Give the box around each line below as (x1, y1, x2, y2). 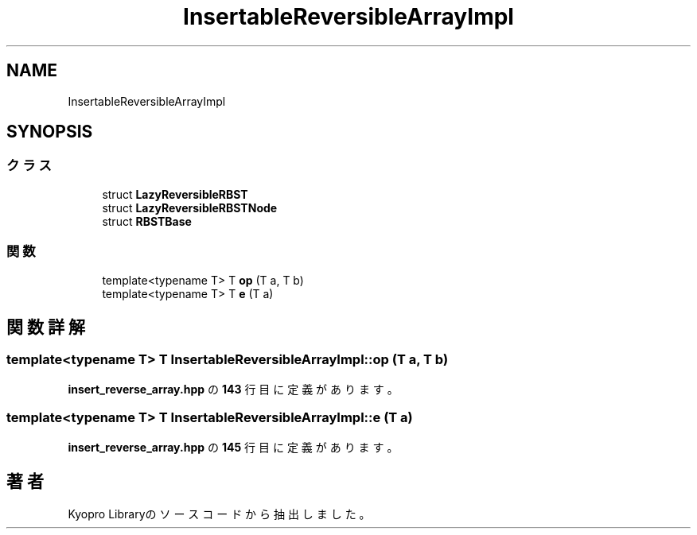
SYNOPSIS (6, 122, 93, 142)
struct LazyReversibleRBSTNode (102, 200, 278, 215)
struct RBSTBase (102, 214, 192, 228)
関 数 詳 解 (6, 316, 85, 337)
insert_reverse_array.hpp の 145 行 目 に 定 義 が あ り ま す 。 (68, 440, 399, 454)
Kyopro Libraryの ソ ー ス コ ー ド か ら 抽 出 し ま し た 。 (68, 507, 371, 521)
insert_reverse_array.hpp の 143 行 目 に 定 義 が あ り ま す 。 (68, 382, 399, 396)
